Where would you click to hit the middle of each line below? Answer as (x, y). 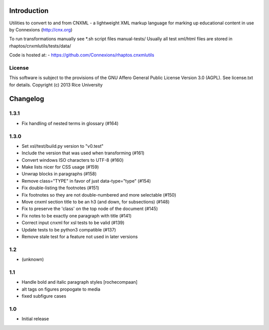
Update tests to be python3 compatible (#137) (69, 229)
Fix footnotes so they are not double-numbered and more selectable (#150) (99, 195)
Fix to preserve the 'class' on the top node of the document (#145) (90, 209)
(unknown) (33, 259)
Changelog (27, 99)
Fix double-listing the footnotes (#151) (61, 188)
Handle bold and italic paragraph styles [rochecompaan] (80, 282)
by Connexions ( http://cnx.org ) (41, 29)
